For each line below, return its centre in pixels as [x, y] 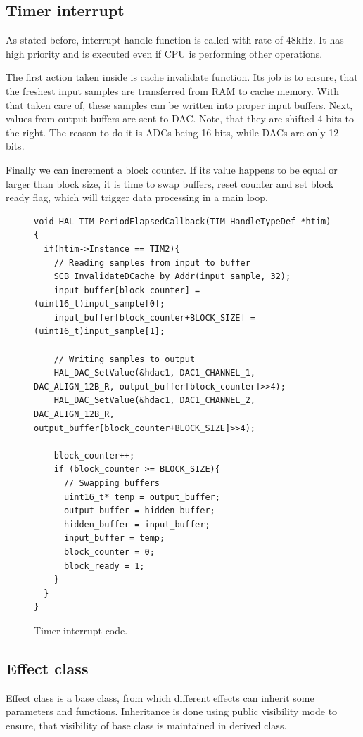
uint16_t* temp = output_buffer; [142, 497]
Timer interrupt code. [81, 630]
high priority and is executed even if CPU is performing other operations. [164, 53]
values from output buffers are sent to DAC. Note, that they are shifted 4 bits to [180, 118]
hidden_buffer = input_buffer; [137, 524]
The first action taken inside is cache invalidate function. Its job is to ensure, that [182, 77]
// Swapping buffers [112, 483]
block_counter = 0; [109, 552]
